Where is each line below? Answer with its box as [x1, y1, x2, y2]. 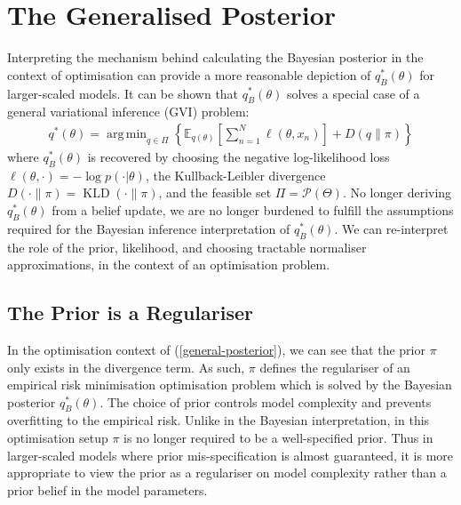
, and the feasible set [158, 183, 272, 202]
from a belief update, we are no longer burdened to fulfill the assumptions [52, 200, 454, 219]
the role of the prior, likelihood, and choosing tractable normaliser [7, 237, 367, 256]
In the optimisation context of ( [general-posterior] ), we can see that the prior [7, 340, 425, 358]
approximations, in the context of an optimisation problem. [7, 255, 330, 274]
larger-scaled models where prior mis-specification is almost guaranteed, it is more [7, 445, 454, 464]
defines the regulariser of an [259, 357, 410, 376]
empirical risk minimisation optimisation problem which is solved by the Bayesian [7, 375, 452, 394]
